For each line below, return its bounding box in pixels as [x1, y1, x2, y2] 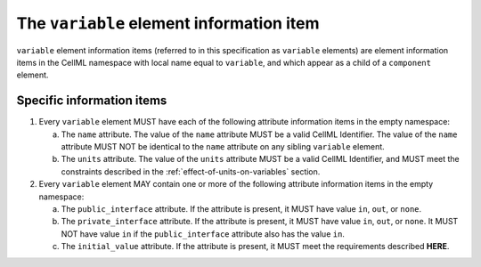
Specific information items [16, 93, 167, 109]
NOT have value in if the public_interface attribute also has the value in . [61, 228, 345, 239]
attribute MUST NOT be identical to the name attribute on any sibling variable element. [61, 142, 385, 152]
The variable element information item [16, 13, 320, 33]
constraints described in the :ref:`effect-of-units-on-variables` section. [61, 166, 321, 177]
